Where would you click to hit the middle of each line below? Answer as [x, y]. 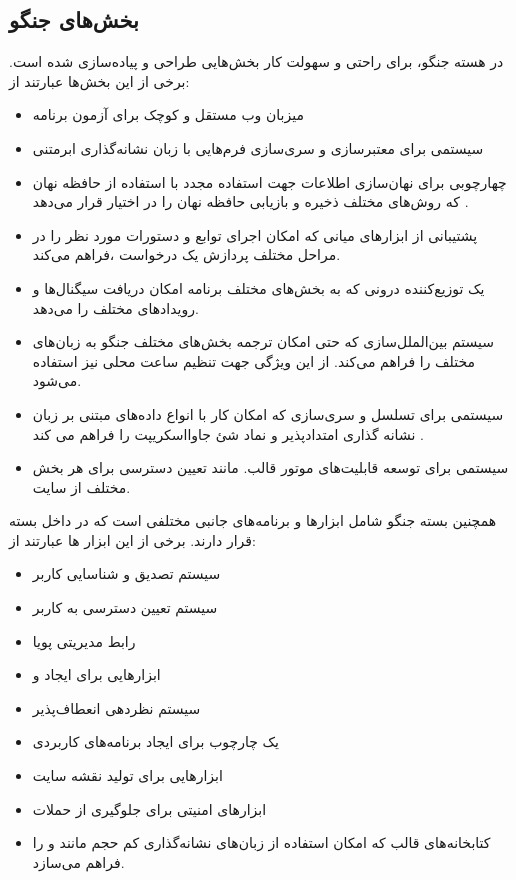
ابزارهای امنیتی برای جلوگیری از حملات [149, 808]
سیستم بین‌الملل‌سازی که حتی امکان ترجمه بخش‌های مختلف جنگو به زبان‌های [263, 341]
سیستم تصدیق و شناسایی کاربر [126, 573]
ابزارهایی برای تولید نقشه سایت [127, 775]
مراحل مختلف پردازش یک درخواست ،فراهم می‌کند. [186, 254]
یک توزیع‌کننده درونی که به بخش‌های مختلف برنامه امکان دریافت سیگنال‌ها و [258, 287]
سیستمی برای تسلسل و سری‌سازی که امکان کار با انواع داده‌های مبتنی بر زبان [268, 413]
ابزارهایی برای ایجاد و [96, 674]
